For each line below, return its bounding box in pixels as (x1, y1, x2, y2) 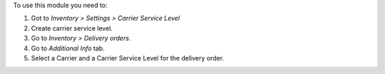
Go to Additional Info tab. (31, 43, 105, 53)
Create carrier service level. (31, 23, 113, 32)
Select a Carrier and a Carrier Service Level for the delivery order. (31, 53, 225, 62)
